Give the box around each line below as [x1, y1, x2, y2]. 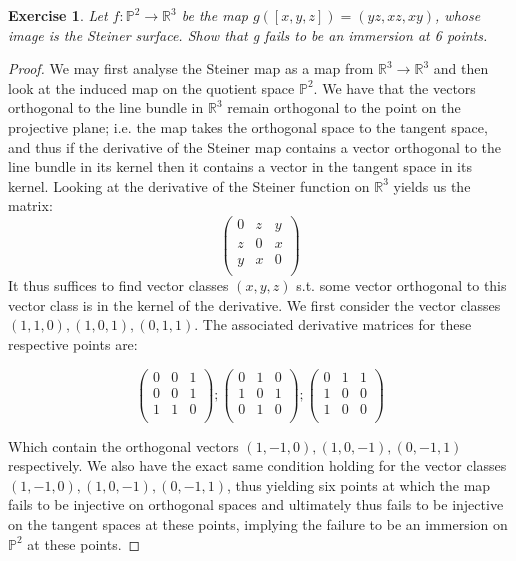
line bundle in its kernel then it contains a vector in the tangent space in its [8, 156, 472, 177]
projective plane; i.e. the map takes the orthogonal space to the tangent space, [8, 116, 488, 137]
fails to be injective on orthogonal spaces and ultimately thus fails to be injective [8, 494, 504, 515]
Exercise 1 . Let [8, 5, 108, 25]
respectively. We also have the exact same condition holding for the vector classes [8, 455, 507, 476]
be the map [181, 5, 248, 25]
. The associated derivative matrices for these [194, 314, 472, 335]
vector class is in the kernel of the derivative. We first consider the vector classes [8, 294, 501, 315]
